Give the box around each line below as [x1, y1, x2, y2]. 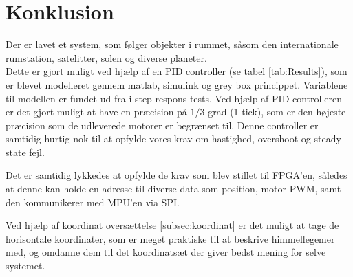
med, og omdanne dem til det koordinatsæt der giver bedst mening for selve [6, 245, 326, 259]
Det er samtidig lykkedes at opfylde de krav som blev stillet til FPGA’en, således [6, 168, 347, 182]
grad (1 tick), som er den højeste [208, 104, 346, 119]
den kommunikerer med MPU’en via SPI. [6, 195, 180, 209]
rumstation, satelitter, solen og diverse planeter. [6, 50, 207, 65]
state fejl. [6, 144, 45, 159]
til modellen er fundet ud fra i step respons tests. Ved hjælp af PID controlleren [6, 91, 343, 105]
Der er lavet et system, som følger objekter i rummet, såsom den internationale [6, 37, 339, 52]
